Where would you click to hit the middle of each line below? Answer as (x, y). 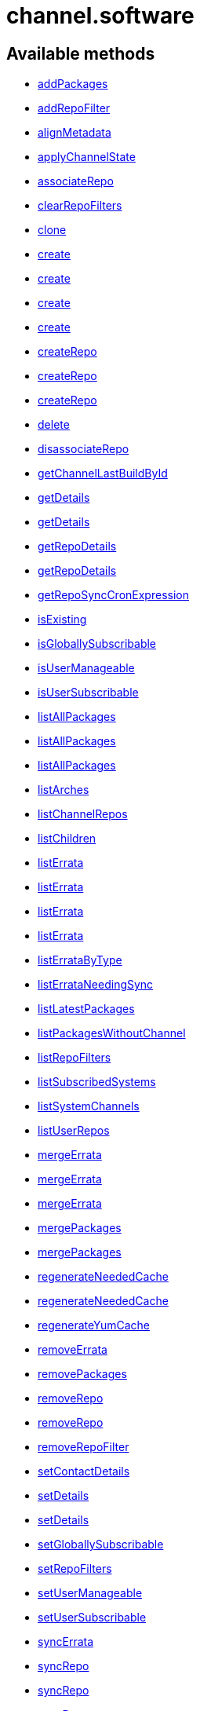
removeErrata (73, 1350)
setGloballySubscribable (101, 1545)
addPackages (73, 84)
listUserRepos (74, 1131)
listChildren (67, 839)
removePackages (82, 1374)
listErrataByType (80, 960)
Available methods (81, 53)
